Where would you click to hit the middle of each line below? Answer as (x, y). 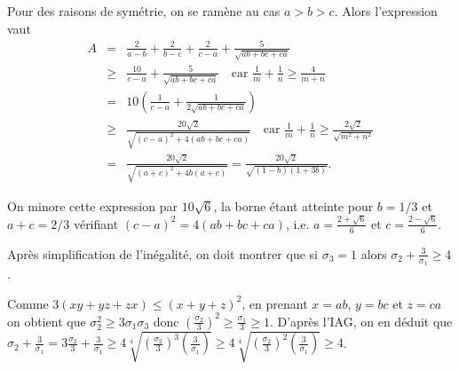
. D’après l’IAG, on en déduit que (361, 321)
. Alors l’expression (386, 11)
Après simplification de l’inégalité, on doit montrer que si (162, 253)
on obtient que (47, 321)
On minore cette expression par (92, 205)
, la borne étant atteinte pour (293, 205)
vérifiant (96, 223)
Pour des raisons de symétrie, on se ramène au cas (144, 11)
